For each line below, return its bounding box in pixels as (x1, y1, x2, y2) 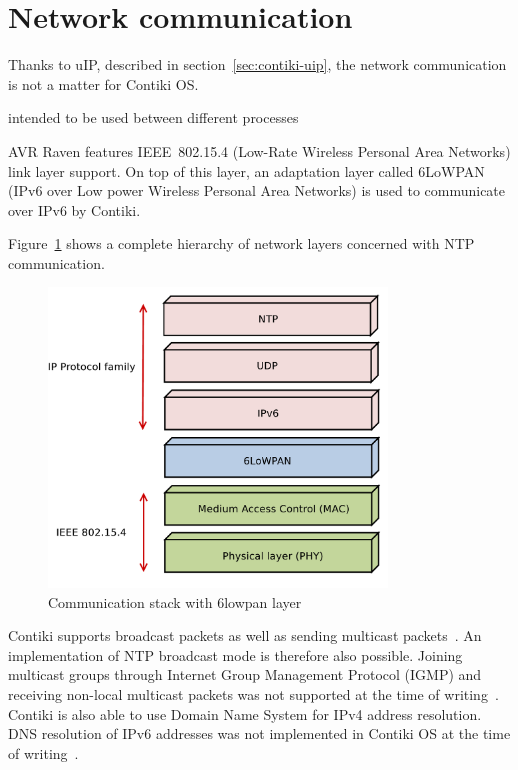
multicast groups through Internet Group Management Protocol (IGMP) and (8, 664, 482, 685)
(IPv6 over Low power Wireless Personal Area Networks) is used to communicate (8, 180, 506, 201)
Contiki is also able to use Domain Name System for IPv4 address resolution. (8, 703, 482, 724)
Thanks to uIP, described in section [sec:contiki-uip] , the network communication (8, 54, 507, 75)
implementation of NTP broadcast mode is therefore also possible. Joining (8, 644, 463, 665)
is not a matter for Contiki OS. (8, 73, 199, 94)
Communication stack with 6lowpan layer (48, 591, 302, 612)
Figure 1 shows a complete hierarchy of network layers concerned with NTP (8, 233, 475, 254)
